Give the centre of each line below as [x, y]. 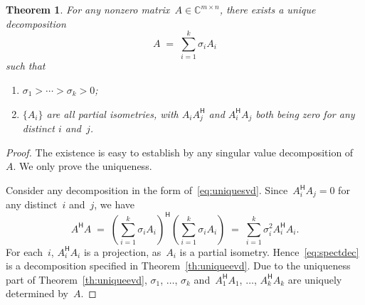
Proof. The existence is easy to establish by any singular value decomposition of [180, 152]
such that [26, 66]
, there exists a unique [268, 9]
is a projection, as [122, 251]
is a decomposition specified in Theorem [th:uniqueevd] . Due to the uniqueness [178, 266]
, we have [115, 204]
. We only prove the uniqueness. [83, 166]
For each [24, 251]
